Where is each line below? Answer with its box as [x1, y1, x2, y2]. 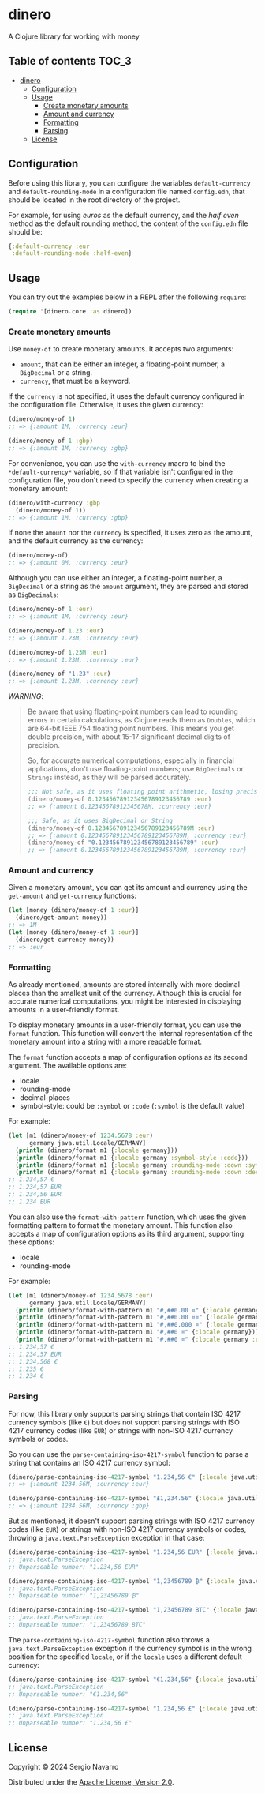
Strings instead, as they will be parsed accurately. [27, 772, 192, 783]
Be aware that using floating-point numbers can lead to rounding [27, 707, 238, 716]
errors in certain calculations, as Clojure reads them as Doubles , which [27, 715, 256, 725]
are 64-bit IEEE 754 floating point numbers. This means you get [27, 724, 235, 734]
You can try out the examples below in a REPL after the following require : [8, 292, 247, 302]
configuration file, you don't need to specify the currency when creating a [8, 475, 248, 485]
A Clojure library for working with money [8, 32, 140, 41]
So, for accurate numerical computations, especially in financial [27, 756, 234, 765]
